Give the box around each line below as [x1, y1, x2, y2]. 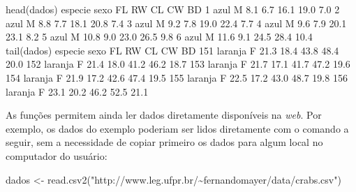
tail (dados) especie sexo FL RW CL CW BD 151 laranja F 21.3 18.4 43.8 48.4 [6, 43, 339, 57]
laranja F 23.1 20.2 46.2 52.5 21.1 [6, 84, 149, 98]
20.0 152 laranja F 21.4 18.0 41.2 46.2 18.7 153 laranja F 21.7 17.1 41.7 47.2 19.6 [6, 57, 350, 71]
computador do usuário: [6, 148, 107, 163]
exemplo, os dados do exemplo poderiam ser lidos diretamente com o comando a [6, 121, 349, 135]
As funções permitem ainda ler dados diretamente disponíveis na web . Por [6, 108, 322, 122]
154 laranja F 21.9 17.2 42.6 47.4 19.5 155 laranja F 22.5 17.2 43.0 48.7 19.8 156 [6, 70, 348, 84]
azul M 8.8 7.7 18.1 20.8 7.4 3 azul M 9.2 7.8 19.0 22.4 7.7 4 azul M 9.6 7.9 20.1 [6, 15, 347, 30]
